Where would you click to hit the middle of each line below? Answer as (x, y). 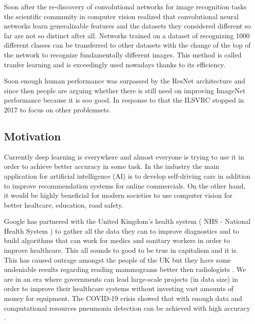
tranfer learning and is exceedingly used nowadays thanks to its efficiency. (115, 64)
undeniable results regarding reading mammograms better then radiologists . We (125, 269)
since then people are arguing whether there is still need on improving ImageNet (125, 90)
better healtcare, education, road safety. (64, 204)
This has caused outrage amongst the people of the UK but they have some (117, 259)
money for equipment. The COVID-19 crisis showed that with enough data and (123, 298)
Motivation (32, 136)
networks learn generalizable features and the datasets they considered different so (127, 26)
